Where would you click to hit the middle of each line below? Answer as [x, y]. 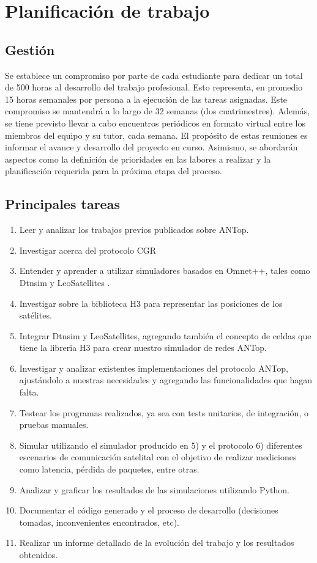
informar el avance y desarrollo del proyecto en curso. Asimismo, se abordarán [151, 147]
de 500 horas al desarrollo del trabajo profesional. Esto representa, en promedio [154, 87]
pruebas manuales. [54, 425]
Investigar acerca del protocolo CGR [88, 250]
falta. [29, 392]
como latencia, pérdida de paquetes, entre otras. [109, 469]
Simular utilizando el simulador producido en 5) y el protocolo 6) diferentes [161, 445]
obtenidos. [39, 554]
